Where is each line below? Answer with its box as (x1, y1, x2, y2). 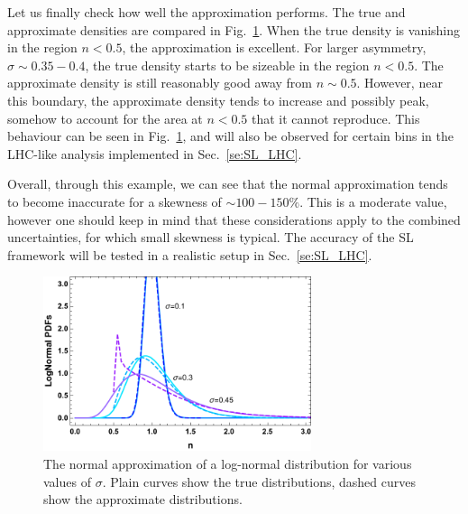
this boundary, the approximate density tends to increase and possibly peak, (7, 90, 429, 109)
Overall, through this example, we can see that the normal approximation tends (7, 174, 448, 193)
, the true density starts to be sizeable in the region (85, 55, 370, 74)
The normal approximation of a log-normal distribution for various (43, 454, 412, 473)
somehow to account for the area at (7, 108, 203, 127)
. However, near (356, 73, 443, 92)
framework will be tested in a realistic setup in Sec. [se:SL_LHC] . (7, 245, 372, 264)
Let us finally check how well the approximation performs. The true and (7, 3, 406, 21)
